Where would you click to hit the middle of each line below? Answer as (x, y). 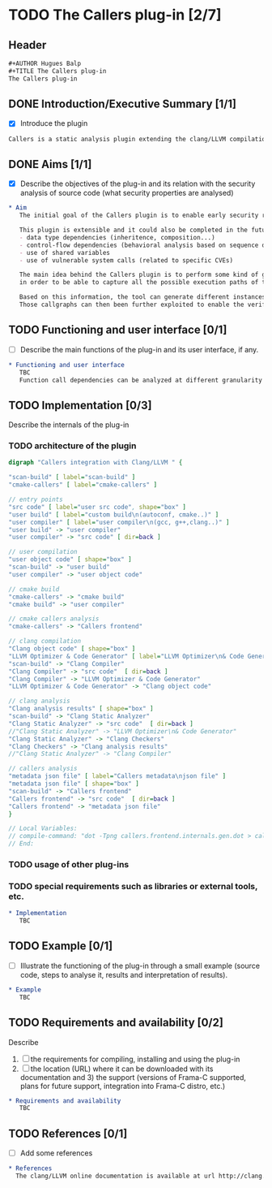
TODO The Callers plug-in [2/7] (115, 15)
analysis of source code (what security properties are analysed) (127, 193)
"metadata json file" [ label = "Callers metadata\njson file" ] (117, 776)
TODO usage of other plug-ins (69, 865)
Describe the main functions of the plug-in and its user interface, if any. (139, 349)
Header (28, 45)
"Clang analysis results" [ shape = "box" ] (81, 709)
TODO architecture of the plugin (72, 446)
